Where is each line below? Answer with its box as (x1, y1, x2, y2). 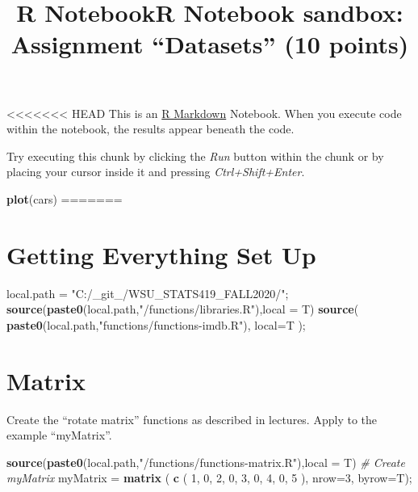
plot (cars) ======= (6, 190, 123, 207)
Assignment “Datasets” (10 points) (10, 27, 409, 61)
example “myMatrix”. (6, 427, 112, 444)
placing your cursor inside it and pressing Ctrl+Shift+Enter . (6, 163, 305, 180)
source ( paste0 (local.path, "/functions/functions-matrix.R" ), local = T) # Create (6, 453, 405, 470)
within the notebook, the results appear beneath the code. (6, 120, 295, 137)
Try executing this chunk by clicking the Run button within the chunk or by (6, 147, 384, 164)
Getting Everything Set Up (6, 238, 316, 271)
